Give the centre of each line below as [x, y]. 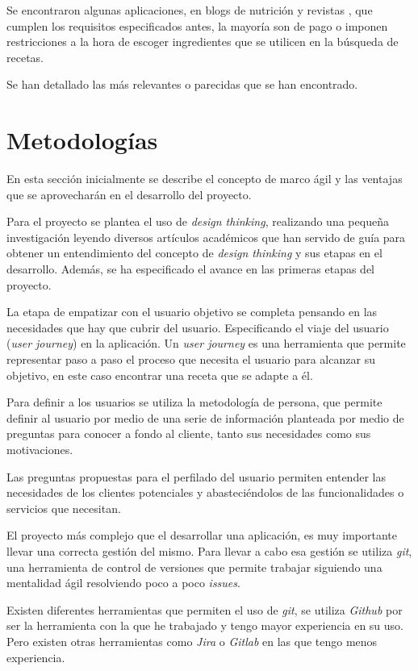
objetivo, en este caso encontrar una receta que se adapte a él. [160, 375]
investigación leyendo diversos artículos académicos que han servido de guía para [206, 237]
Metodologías [82, 140]
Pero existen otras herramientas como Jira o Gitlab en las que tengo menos [192, 641]
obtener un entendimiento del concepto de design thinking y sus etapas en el [194, 253]
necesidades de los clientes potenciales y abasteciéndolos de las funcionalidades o [205, 492]
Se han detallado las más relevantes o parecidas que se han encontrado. [182, 84]
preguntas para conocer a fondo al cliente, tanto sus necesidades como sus [189, 433]
